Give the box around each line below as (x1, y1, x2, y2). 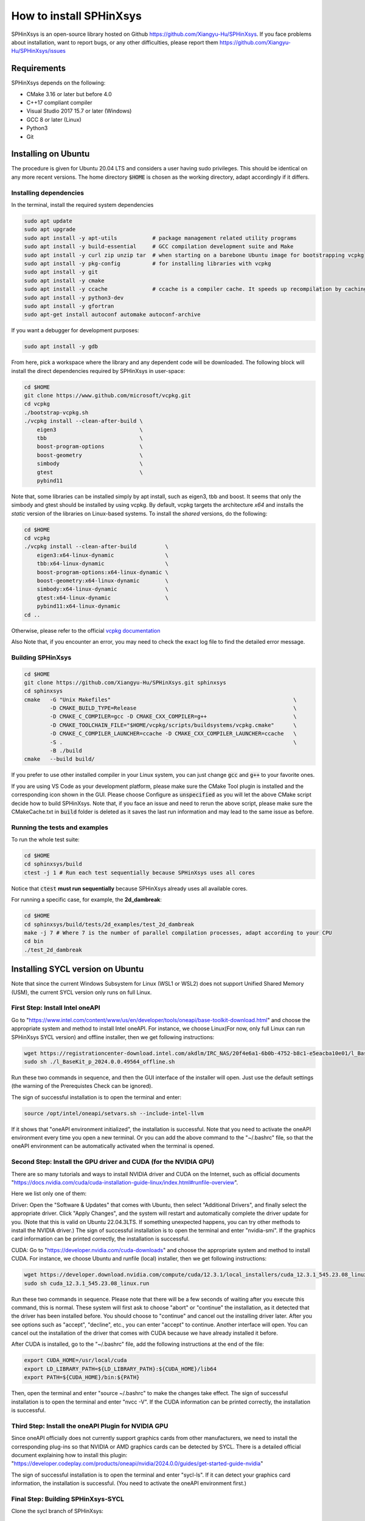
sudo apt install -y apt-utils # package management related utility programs (24, 234, 297, 242)
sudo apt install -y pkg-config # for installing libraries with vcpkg (24, 260, 271, 267)
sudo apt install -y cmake (24, 277, 105, 284)
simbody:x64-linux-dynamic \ (36, 586, 169, 593)
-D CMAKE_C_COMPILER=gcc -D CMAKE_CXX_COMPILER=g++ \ (49, 713, 297, 720)
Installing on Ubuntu (11, 149, 90, 159)
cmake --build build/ (24, 756, 96, 763)
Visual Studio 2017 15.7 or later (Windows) (26, 107, 132, 115)
